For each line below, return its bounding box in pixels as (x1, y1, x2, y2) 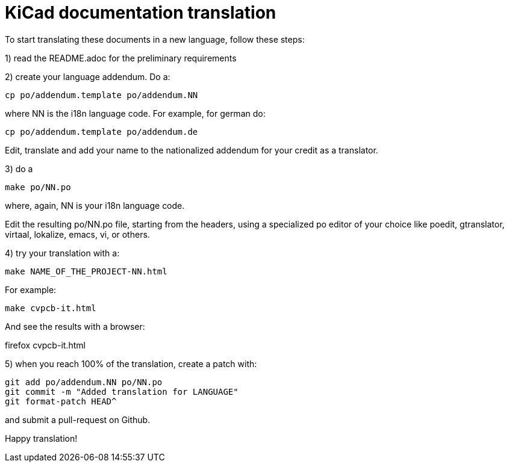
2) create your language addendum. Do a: (5, 71, 170, 82)
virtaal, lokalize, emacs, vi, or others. (5, 229, 150, 240)
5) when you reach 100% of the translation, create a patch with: (5, 358, 257, 369)
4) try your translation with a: (5, 247, 120, 258)
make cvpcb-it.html (5, 303, 96, 313)
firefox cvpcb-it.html (5, 339, 86, 350)
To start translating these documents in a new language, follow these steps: (5, 34, 305, 45)
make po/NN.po (5, 182, 71, 192)
